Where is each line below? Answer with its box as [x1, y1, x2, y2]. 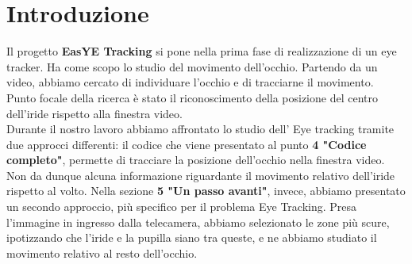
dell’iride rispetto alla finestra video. [6, 105, 183, 121]
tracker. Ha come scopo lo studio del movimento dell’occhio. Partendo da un [6, 58, 378, 75]
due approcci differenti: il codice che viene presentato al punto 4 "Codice [6, 136, 367, 152]
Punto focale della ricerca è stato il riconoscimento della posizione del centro [6, 89, 378, 105]
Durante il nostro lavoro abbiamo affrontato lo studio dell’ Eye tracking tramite [6, 121, 395, 137]
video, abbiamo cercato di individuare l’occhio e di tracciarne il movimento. [6, 74, 374, 90]
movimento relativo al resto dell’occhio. [6, 244, 198, 261]
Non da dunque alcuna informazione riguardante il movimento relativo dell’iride [6, 166, 395, 183]
